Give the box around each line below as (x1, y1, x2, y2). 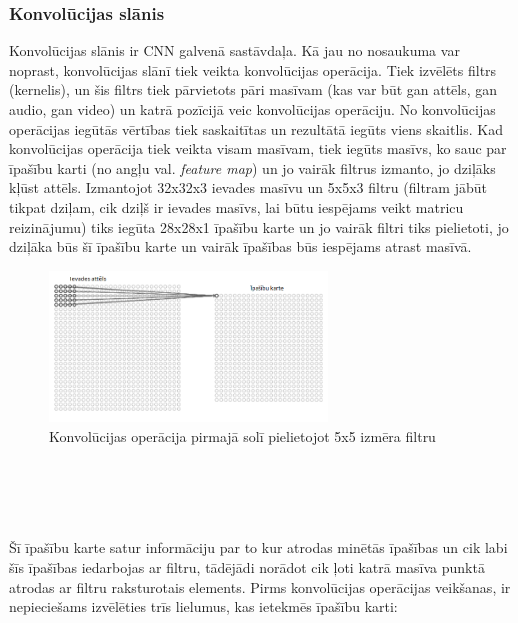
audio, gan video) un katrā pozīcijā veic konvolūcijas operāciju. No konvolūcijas (9, 99, 496, 119)
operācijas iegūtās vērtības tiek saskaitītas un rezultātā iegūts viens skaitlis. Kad (9, 118, 503, 139)
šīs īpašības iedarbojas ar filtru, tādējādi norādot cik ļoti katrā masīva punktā (9, 557, 485, 578)
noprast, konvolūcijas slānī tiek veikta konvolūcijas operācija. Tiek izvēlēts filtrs (9, 59, 497, 80)
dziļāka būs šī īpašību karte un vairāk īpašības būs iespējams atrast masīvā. (9, 236, 472, 257)
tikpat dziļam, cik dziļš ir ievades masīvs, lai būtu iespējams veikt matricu (9, 196, 464, 217)
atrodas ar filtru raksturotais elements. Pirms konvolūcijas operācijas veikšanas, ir (9, 576, 511, 597)
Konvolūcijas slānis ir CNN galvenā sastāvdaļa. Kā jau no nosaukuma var (9, 40, 460, 61)
